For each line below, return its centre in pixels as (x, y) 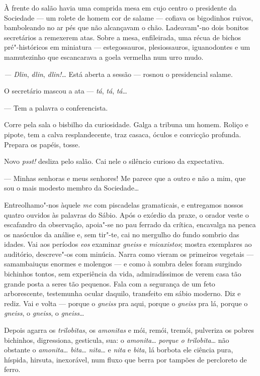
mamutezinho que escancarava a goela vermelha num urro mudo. (104, 57)
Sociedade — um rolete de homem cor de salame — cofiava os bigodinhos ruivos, (129, 17)
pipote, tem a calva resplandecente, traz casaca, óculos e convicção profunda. (123, 134)
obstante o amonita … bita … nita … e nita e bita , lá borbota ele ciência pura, (119, 350)
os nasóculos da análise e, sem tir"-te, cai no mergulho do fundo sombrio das (122, 234)
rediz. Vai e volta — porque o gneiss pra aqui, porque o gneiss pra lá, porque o (126, 303)
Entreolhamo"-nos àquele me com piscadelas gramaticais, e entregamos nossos (124, 204)
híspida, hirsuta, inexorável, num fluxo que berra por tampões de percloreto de (125, 359)
